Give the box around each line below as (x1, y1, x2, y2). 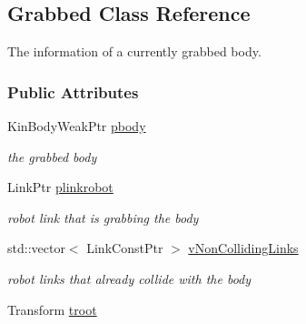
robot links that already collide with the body (7, 268, 252, 288)
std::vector (7, 238, 65, 258)
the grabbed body (7, 147, 97, 166)
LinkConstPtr (86, 238, 163, 258)
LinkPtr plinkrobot (7, 177, 114, 197)
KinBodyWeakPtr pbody (7, 116, 146, 136)
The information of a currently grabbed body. (7, 42, 262, 61)
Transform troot (7, 299, 97, 319)
